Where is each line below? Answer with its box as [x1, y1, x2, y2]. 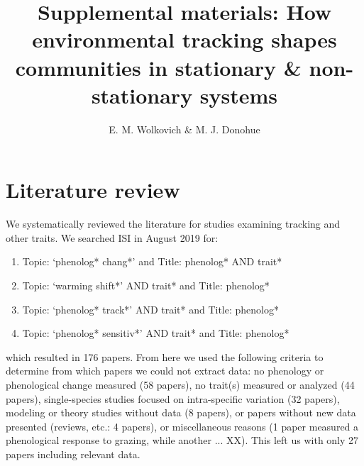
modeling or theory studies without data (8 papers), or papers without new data [6, 405, 356, 420]
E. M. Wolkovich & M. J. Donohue [109, 121, 260, 136]
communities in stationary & [15, 52, 302, 82]
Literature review [6, 175, 180, 204]
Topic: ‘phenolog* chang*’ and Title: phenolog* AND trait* [22, 254, 282, 269]
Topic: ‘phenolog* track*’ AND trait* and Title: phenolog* [22, 301, 279, 316]
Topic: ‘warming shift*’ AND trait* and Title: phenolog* [22, 278, 270, 292]
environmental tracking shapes [32, 25, 337, 54]
